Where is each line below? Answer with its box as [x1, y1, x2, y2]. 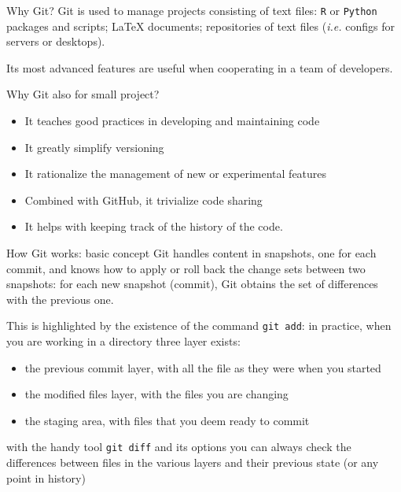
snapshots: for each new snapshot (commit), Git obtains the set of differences [6, 276, 378, 292]
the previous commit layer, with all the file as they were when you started [24, 359, 381, 375]
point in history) [6, 469, 86, 486]
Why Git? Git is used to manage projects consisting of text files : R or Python [6, 2, 377, 18]
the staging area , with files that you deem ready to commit [24, 412, 310, 428]
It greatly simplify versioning [24, 139, 164, 155]
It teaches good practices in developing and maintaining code [24, 113, 320, 129]
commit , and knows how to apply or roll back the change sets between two [6, 260, 366, 276]
